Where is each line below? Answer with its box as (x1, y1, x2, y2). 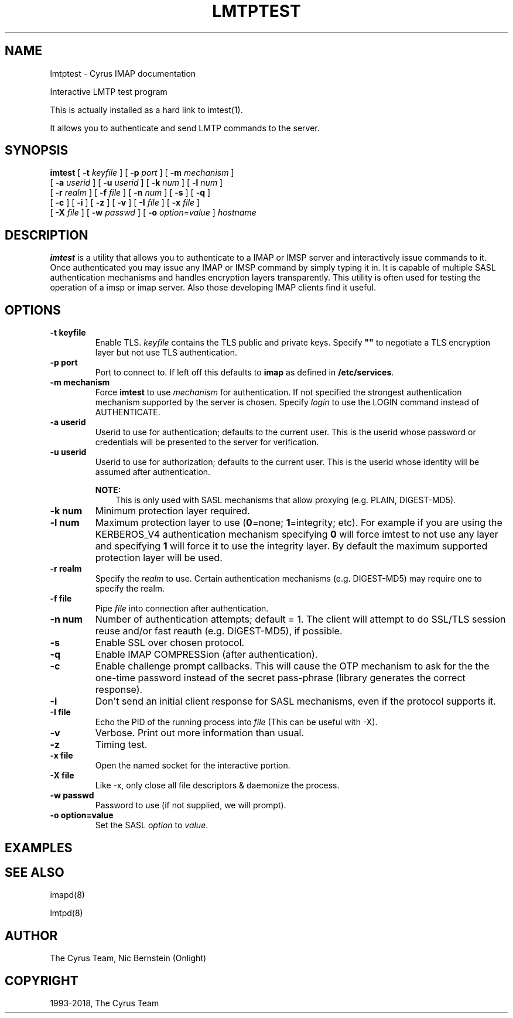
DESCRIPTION (5, 227, 88, 242)
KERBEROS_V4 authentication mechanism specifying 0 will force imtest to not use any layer (95, 528, 498, 541)
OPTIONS (5, 302, 61, 317)
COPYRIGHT (5, 973, 78, 988)
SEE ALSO (5, 865, 64, 880)
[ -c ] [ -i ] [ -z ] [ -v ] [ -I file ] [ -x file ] (50, 197, 200, 208)
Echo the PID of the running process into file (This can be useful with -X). (95, 717, 378, 727)
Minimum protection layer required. (95, 505, 250, 517)
